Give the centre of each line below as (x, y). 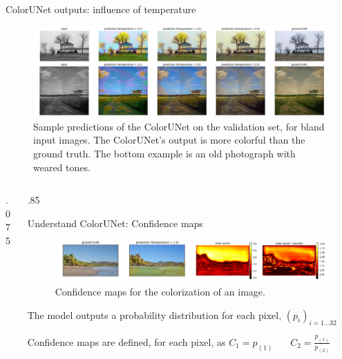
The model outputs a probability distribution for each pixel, (154, 314)
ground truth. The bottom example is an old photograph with (164, 154)
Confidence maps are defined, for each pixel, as (126, 341)
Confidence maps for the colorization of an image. (160, 291)
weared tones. (62, 167)
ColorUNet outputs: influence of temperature (101, 9)
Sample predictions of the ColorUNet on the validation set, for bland (179, 126)
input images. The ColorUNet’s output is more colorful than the (169, 140)
